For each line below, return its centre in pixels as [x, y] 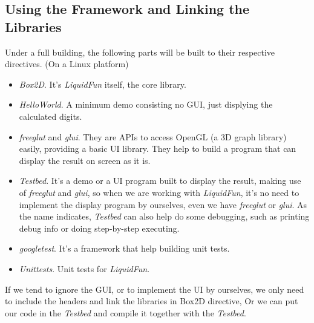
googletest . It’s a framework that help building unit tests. [124, 248]
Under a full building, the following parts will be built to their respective [140, 52]
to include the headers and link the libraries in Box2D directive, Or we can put [152, 301]
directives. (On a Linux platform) [67, 64]
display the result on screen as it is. [85, 160]
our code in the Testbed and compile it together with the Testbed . [126, 312]
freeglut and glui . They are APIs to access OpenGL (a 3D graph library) [153, 136]
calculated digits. [51, 116]
